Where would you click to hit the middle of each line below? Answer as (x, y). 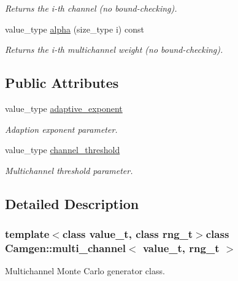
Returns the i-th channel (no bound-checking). (91, 8)
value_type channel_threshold (63, 150)
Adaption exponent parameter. (61, 129)
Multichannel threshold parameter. (69, 170)
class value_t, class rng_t (128, 234)
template (27, 234)
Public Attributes (62, 83)
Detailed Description (72, 203)
